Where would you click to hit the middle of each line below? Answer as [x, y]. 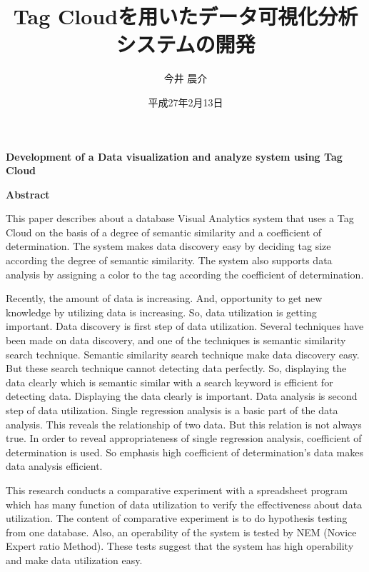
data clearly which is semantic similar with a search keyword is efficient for [170, 382]
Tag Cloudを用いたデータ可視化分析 [186, 16]
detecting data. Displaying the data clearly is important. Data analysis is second [182, 396]
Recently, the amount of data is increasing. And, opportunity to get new [164, 298]
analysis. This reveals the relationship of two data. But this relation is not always [184, 424]
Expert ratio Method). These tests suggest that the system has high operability [180, 546]
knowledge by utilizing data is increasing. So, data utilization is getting [161, 312]
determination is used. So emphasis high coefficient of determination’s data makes [185, 452]
